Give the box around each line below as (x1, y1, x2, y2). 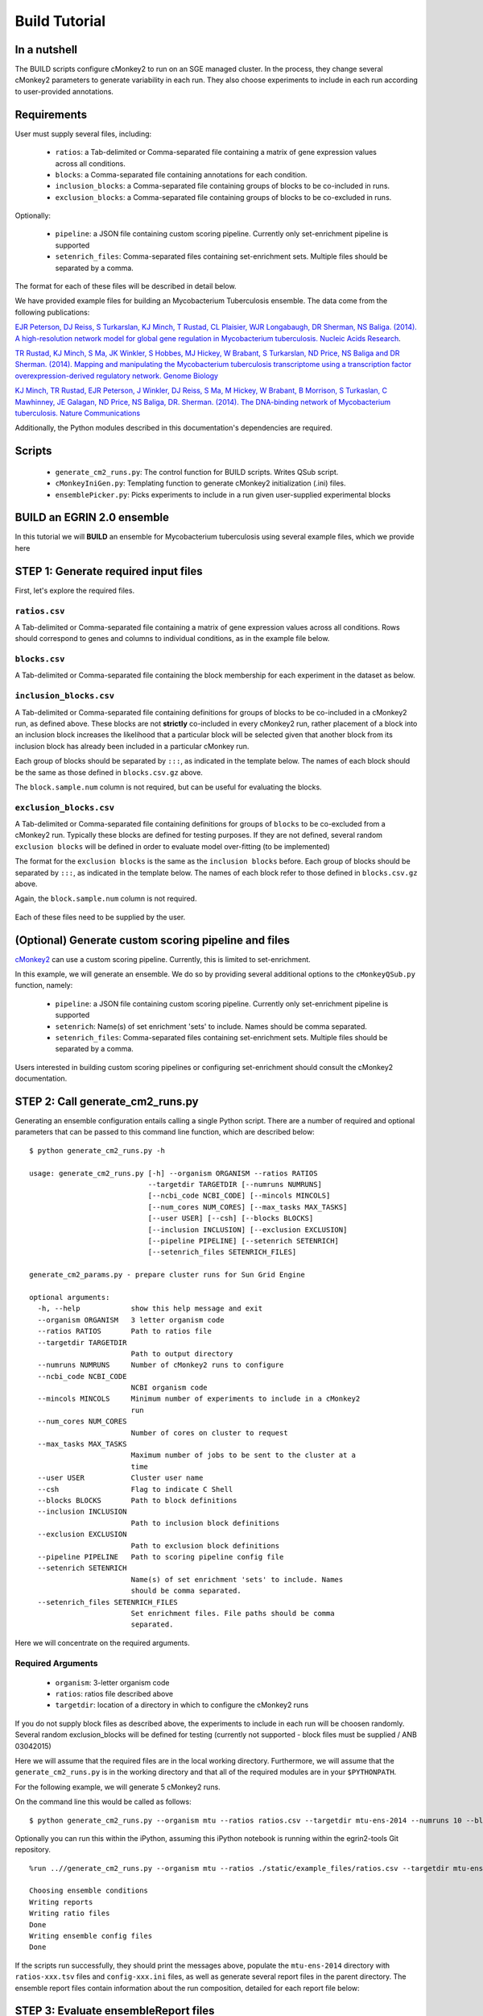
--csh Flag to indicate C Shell (37, 1485, 233, 1493)
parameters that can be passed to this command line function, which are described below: (14, 1127, 316, 1137)
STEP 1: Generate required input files (14, 564, 203, 578)
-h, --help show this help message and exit (37, 1304, 263, 1314)
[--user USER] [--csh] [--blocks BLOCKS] (147, 1214, 314, 1223)
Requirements (14, 107, 88, 121)
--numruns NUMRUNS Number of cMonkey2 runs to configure (37, 1360, 284, 1370)
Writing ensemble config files (29, 1931, 153, 1941)
